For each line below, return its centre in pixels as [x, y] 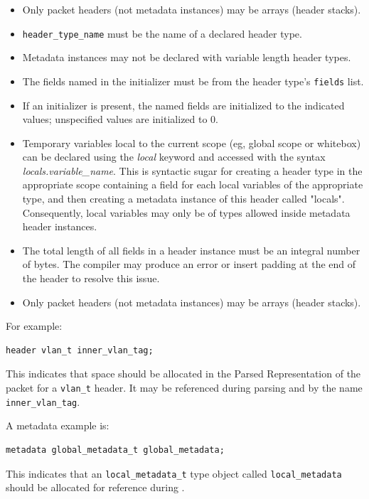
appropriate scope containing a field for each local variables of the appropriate [193, 184]
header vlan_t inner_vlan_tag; [80, 350]
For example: [34, 326]
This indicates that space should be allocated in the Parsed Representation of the [183, 374]
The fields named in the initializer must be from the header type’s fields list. [193, 81]
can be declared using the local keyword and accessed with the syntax [174, 157]
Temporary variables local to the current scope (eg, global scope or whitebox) [192, 143]
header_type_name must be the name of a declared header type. [162, 33]
